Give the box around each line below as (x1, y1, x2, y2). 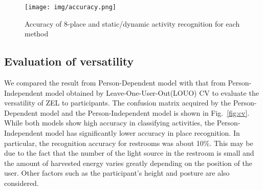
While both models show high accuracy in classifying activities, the (4, 117, 215, 128)
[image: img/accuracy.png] (25, 4, 116, 11)
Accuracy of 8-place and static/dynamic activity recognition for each (25, 18, 240, 29)
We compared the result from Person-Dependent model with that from (4, 77, 226, 88)
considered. (4, 177, 39, 188)
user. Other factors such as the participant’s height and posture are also (4, 167, 230, 178)
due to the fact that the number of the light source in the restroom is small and (4, 147, 254, 158)
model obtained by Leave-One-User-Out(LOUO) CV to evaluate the (45, 87, 259, 98)
